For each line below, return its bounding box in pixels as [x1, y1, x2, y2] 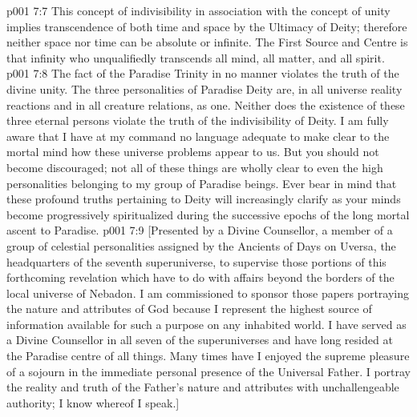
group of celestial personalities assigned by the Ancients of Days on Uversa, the [6, 237, 396, 254]
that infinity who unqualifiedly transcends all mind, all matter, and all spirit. [6, 49, 385, 66]
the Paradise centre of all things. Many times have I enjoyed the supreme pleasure [6, 347, 410, 364]
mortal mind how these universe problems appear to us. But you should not [6, 143, 379, 160]
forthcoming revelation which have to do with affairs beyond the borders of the [6, 269, 395, 286]
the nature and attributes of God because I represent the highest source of [6, 300, 372, 317]
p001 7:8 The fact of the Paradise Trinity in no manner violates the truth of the [6, 65, 399, 82]
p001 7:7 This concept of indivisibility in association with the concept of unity [6, 2, 391, 18]
